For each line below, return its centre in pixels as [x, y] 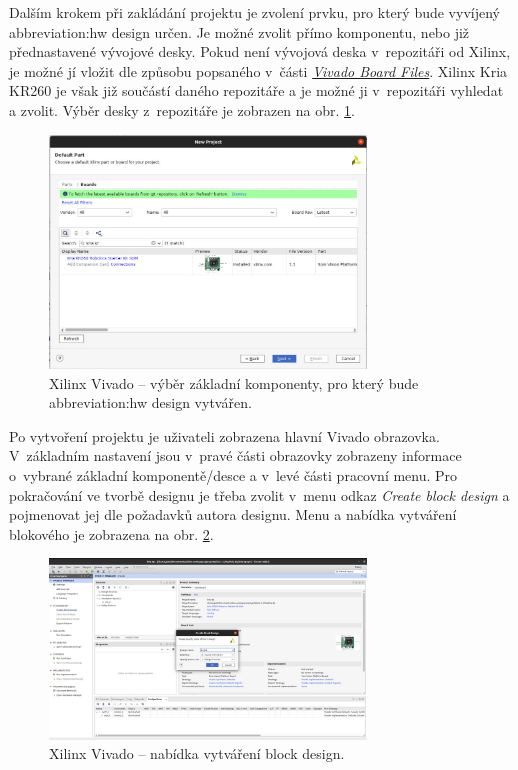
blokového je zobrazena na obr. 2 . [111, 533]
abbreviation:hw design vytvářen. [150, 402]
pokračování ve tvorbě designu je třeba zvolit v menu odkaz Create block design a [259, 494]
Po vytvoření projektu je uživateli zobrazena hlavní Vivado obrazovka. [224, 435]
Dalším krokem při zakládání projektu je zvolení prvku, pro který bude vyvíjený [254, 12]
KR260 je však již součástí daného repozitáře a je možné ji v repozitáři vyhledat [256, 90]
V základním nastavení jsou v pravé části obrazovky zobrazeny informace [235, 455]
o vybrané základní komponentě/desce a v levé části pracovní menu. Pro [233, 474]
